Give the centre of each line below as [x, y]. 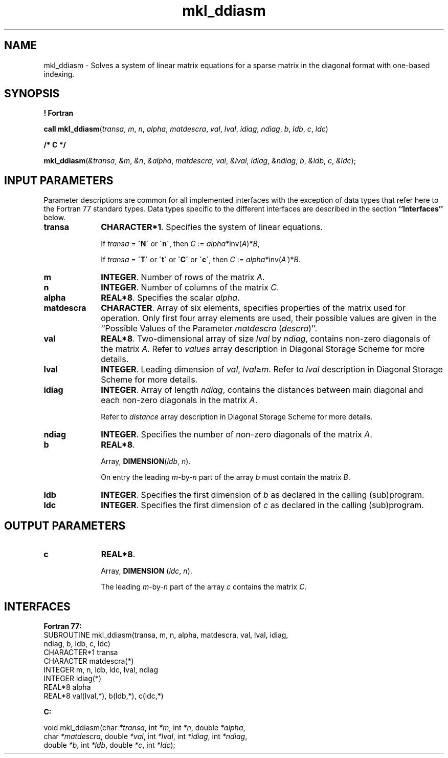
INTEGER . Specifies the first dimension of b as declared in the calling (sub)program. [263, 495]
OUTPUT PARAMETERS [65, 525]
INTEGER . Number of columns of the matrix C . [190, 288]
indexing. [59, 74]
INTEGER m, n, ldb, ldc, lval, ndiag [101, 669]
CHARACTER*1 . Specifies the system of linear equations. [212, 227]
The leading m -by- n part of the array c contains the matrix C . [204, 587]
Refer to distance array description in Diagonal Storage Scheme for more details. [237, 417]
